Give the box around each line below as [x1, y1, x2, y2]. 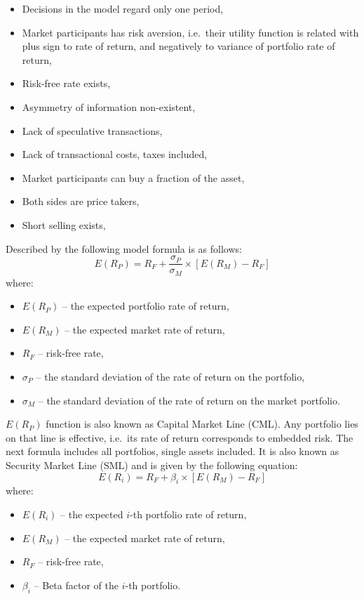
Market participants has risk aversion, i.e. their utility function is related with [22, 25, 359, 39]
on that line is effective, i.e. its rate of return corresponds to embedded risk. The [6, 430, 353, 445]
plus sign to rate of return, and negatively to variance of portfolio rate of [22, 39, 335, 53]
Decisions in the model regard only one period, [22, 1, 224, 15]
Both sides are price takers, [22, 194, 140, 209]
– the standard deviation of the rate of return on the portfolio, [36, 369, 305, 384]
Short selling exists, [22, 217, 106, 232]
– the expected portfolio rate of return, [62, 298, 229, 313]
